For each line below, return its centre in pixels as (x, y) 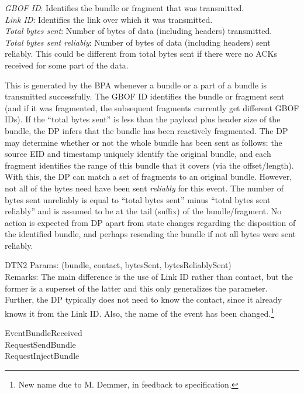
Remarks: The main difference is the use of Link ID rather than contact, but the (149, 277)
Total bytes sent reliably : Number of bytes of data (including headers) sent (138, 42)
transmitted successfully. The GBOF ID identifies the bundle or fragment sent (145, 96)
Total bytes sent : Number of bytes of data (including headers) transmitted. (139, 31)
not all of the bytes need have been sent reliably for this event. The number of (144, 188)
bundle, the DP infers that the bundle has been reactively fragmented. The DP (146, 130)
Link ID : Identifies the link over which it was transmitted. (109, 19)
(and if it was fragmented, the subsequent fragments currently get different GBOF (152, 107)
